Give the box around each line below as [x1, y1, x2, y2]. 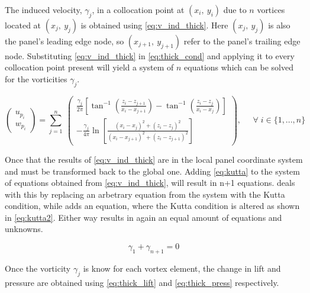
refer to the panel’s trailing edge [183, 34, 301, 47]
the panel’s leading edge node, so [5, 34, 124, 47]
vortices [257, 4, 285, 15]
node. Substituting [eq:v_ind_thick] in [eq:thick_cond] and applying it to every [5, 49, 295, 62]
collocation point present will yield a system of [5, 61, 174, 73]
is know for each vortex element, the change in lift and [83, 262, 281, 274]
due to [223, 4, 247, 15]
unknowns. [5, 223, 43, 235]
